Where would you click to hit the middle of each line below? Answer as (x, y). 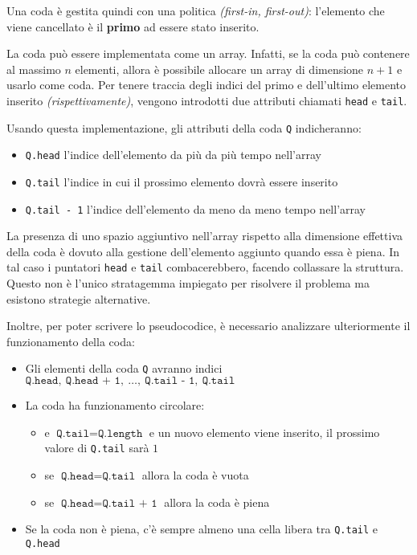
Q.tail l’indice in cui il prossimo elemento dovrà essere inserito (182, 181)
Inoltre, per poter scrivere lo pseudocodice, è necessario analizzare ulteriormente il (208, 326)
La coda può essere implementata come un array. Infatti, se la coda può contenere (208, 53)
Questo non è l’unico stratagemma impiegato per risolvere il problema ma (188, 283)
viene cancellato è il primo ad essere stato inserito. (133, 26)
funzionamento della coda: (71, 341)
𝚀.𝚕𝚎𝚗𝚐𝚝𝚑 (120, 433)
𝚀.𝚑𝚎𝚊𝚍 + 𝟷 (93, 381)
